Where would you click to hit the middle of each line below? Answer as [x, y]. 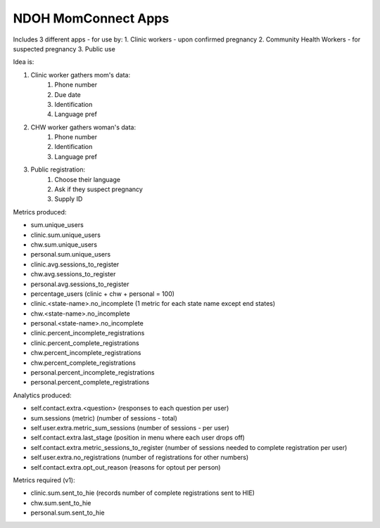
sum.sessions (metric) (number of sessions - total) [104, 418]
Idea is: [24, 62]
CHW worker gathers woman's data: [83, 127]
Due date [68, 94]
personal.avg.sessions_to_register [80, 284]
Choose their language [88, 179]
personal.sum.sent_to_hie [68, 513]
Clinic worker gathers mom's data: [80, 75]
